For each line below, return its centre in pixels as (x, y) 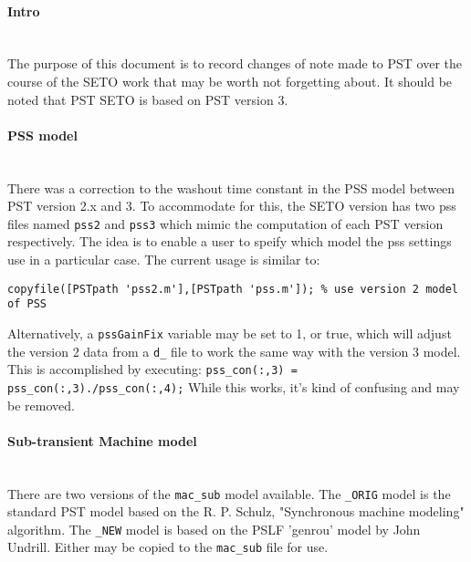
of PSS (27, 304)
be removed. (41, 405)
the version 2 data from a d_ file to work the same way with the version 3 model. (234, 351)
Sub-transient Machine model (102, 440)
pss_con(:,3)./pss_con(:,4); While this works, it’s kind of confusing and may (234, 386)
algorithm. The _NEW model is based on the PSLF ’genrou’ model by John (214, 529)
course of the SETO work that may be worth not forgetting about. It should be (230, 81)
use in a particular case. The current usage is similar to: (164, 259)
